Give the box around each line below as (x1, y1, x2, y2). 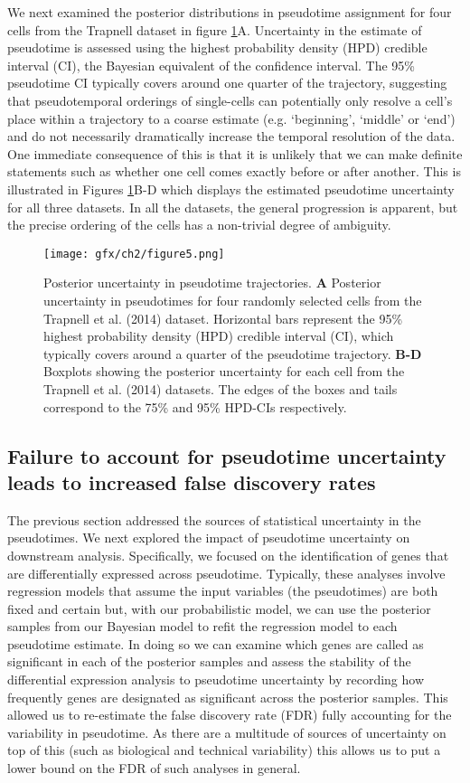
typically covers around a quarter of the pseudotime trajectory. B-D (43, 344, 422, 363)
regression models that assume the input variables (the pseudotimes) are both (7, 581, 438, 600)
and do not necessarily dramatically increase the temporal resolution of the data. (7, 127, 456, 146)
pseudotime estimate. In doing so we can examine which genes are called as (7, 634, 424, 653)
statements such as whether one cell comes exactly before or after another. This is (7, 162, 461, 181)
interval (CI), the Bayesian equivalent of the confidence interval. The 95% (7, 55, 416, 74)
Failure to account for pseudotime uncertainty (7, 441, 446, 469)
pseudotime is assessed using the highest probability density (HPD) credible (7, 38, 428, 57)
